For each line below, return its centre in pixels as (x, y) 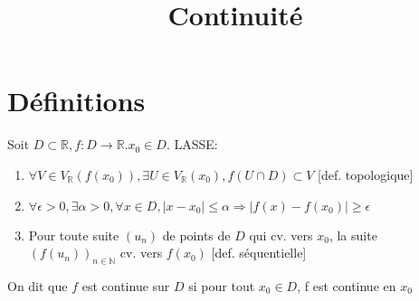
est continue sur (126, 285)
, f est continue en (347, 285)
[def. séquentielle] (259, 253)
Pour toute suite (74, 235)
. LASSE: (192, 144)
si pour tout (222, 285)
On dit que (38, 285)
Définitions (76, 101)
